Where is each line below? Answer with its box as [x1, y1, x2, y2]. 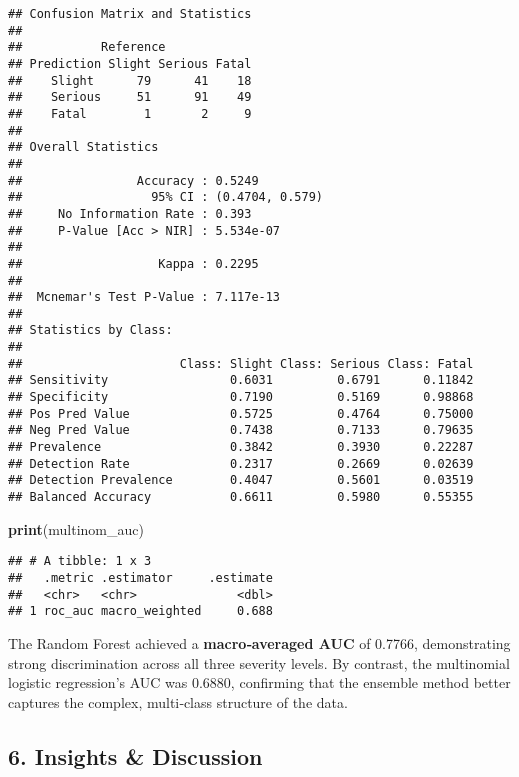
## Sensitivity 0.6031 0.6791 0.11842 [8, 373, 474, 388]
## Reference [8, 40, 166, 55]
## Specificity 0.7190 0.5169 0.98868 [8, 390, 474, 405]
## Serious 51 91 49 [8, 90, 252, 105]
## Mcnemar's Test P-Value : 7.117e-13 [8, 290, 281, 305]
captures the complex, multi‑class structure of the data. [8, 691, 348, 712]
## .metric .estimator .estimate [8, 570, 273, 585]
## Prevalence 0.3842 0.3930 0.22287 [8, 440, 474, 455]
